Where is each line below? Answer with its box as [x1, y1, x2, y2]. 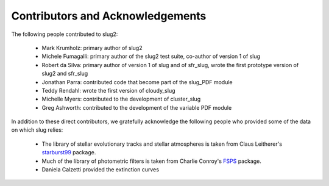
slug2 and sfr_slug [41, 70, 88, 77]
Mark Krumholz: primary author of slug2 [41, 44, 143, 51]
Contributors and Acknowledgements [11, 9, 207, 23]
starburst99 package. [41, 149, 96, 156]
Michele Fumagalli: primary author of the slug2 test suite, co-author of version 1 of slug [41, 52, 261, 60]
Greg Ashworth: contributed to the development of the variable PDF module [41, 104, 232, 111]
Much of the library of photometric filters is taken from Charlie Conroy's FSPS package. [41, 157, 262, 165]
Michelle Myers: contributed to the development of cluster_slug [41, 95, 201, 103]
